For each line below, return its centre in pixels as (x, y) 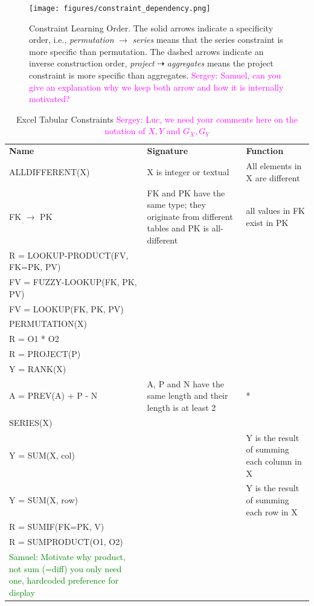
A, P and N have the (185, 383)
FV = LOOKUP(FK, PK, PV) (66, 308)
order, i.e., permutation (72, 40)
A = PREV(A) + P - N (53, 395)
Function (265, 151)
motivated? (50, 99)
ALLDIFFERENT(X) (50, 171)
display (22, 592)
